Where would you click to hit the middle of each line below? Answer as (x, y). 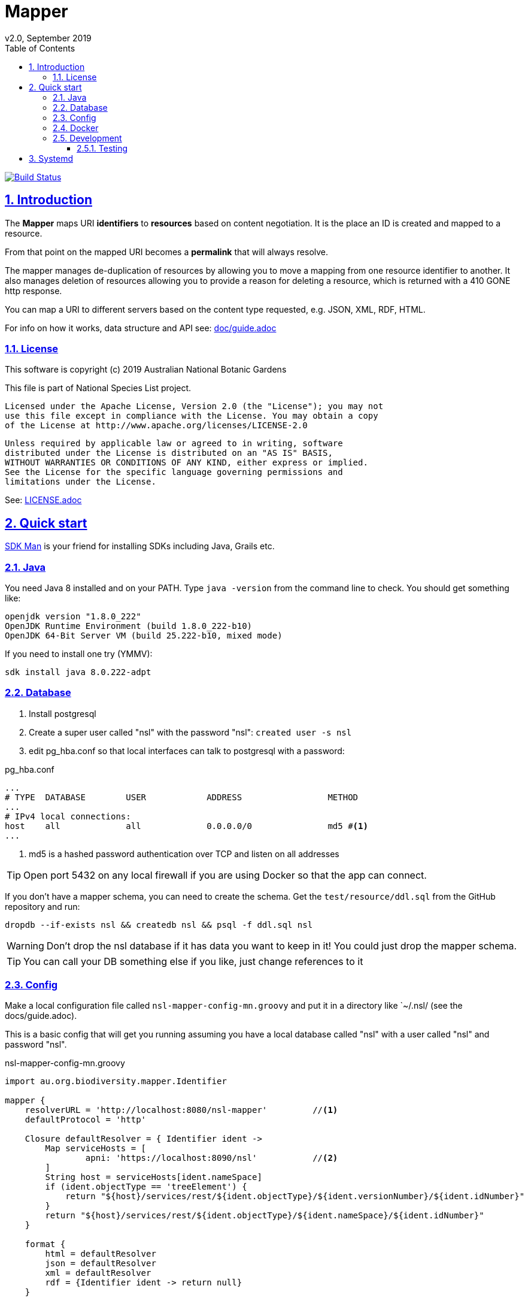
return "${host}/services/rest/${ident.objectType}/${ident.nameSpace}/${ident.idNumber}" (265, 1216)
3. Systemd (51, 158)
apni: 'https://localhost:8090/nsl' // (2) (212, 1158)
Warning (25, 946)
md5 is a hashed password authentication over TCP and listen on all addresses (184, 854)
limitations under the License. (81, 482)
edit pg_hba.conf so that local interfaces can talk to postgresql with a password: (187, 751)
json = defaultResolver (101, 1264)
